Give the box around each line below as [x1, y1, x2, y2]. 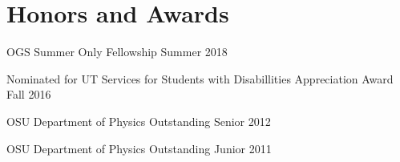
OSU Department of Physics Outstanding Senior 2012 [6, 112, 271, 129]
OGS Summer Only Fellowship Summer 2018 [6, 43, 228, 60]
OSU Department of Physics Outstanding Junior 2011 [6, 140, 272, 156]
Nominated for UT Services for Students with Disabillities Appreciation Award [6, 70, 394, 87]
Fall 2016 [6, 86, 51, 103]
